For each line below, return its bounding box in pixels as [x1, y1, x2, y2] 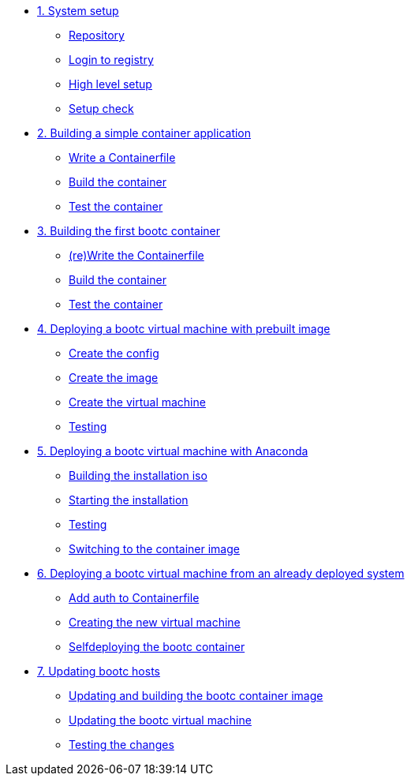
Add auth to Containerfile [69, 591, 200, 604]
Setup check [69, 102, 134, 115]
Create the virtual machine [69, 395, 206, 409]
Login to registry [69, 53, 154, 66]
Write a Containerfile [69, 151, 176, 164]
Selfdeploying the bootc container [69, 640, 245, 653]
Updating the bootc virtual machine [69, 713, 252, 727]
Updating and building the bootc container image [69, 689, 323, 702]
